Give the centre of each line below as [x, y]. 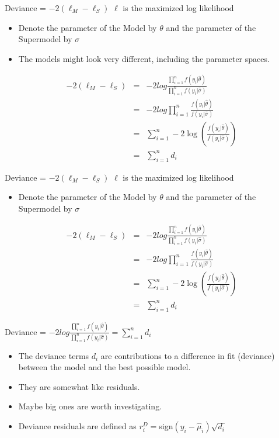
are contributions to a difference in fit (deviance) [188, 355]
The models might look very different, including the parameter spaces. [144, 58]
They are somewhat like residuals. [79, 386]
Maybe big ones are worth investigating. [90, 406]
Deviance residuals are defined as [77, 426]
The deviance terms [54, 355]
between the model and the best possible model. [104, 367]
